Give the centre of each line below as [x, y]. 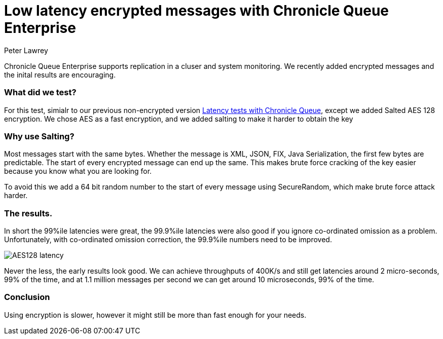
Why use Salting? [39, 136]
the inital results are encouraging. [60, 74]
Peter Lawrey [26, 50]
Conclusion [27, 297]
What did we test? [40, 92]
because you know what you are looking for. [78, 171]
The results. [28, 213]
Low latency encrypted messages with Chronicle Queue [197, 11]
